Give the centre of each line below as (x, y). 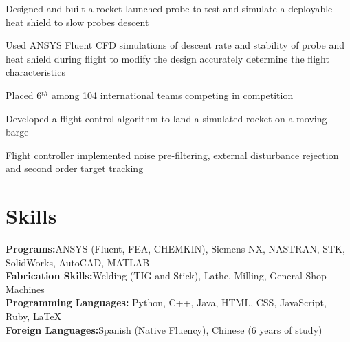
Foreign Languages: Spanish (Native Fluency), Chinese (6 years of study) (164, 329)
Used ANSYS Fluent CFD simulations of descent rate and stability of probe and (175, 45)
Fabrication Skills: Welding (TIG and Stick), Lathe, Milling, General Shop (166, 276)
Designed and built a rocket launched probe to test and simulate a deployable (169, 8)
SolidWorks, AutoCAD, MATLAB (78, 262)
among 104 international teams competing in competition (172, 95)
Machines (25, 289)
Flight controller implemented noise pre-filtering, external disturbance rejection (172, 154)
